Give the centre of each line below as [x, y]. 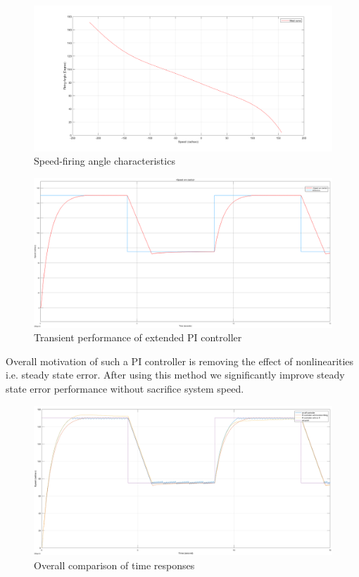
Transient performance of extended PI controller [138, 337]
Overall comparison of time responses [114, 565]
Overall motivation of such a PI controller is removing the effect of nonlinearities [180, 361]
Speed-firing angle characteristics [105, 161]
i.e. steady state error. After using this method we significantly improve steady [175, 375]
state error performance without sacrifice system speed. [125, 388]
